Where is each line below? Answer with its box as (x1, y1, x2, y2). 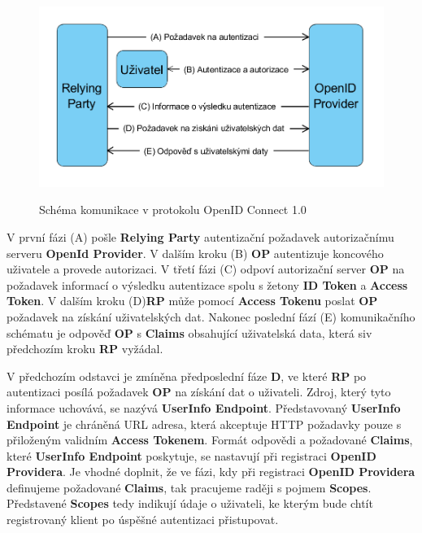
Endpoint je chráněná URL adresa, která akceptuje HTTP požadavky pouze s (7, 415, 402, 432)
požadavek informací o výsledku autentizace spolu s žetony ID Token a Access (7, 276, 408, 293)
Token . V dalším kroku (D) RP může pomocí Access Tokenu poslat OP (7, 292, 378, 309)
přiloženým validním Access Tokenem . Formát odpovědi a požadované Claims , (7, 431, 413, 448)
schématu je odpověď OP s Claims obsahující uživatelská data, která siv (7, 324, 372, 341)
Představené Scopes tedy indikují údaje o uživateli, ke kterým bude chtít (7, 495, 373, 512)
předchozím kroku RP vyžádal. (7, 340, 163, 357)
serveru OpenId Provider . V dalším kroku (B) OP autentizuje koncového (7, 244, 384, 261)
